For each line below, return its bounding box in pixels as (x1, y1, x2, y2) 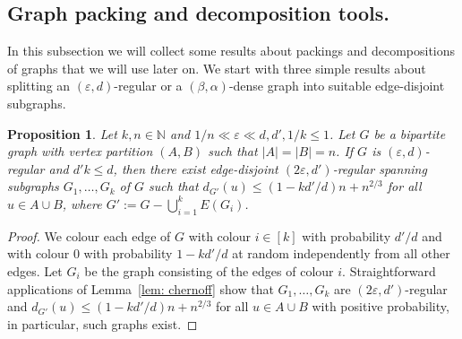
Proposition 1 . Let (7, 124, 117, 143)
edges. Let (7, 261, 63, 280)
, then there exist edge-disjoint (113, 159, 278, 178)
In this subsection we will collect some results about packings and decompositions (7, 41, 456, 60)
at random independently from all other (232, 244, 450, 263)
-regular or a (114, 76, 183, 95)
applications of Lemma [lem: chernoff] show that (7, 279, 274, 298)
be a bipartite (373, 124, 446, 143)
